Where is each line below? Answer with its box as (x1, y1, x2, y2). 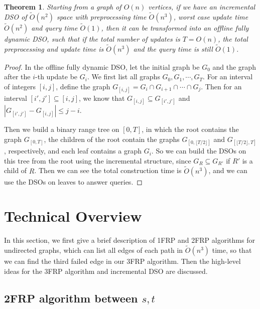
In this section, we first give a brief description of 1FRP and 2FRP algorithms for (4, 235, 255, 245)
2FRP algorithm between (4, 290, 138, 305)
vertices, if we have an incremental (148, 2, 255, 12)
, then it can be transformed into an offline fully (101, 23, 249, 33)
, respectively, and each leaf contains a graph (4, 145, 142, 156)
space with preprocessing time (56, 11, 147, 22)
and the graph (212, 61, 256, 72)
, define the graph (56, 81, 110, 92)
